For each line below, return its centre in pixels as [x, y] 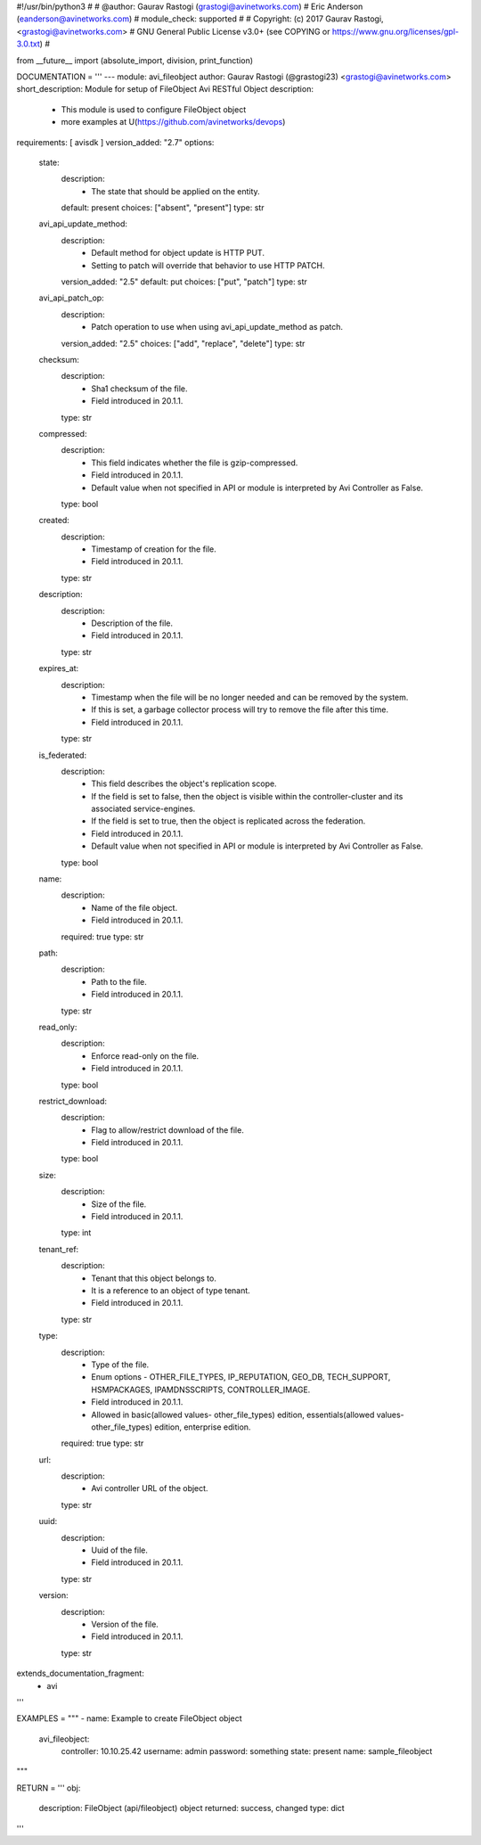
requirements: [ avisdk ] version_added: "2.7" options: [115, 142]
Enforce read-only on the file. [145, 1055]
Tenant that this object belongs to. [154, 1278]
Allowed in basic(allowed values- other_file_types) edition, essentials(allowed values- [248, 1414]
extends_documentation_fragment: [80, 1673]
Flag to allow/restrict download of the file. [167, 1130]
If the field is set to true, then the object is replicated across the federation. [228, 821]
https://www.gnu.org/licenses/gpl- [395, 31]
